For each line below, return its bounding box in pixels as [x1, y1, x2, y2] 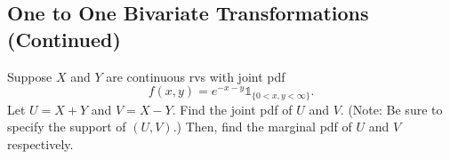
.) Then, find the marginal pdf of [173, 117, 352, 136]
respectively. [7, 134, 74, 153]
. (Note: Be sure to [340, 99, 443, 118]
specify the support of [7, 117, 126, 136]
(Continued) [7, 25, 121, 52]
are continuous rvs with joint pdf [106, 67, 285, 85]
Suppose [7, 67, 52, 85]
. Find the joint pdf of [172, 99, 293, 118]
